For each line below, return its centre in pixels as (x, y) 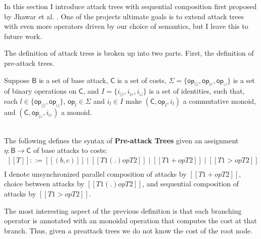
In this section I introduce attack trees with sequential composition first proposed (130, 6)
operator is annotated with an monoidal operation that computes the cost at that (130, 221)
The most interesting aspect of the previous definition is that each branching (123, 210)
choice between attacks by (44, 184)
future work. (23, 36)
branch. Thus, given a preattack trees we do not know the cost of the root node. (128, 230)
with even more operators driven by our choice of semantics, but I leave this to (126, 26)
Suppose (17, 80)
